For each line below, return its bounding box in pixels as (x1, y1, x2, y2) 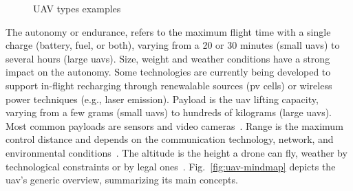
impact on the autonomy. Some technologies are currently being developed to (6, 65, 331, 79)
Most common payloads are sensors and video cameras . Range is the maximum (6, 118, 343, 133)
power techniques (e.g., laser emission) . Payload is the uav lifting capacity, (6, 91, 319, 106)
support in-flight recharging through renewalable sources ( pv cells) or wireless (6, 78, 332, 92)
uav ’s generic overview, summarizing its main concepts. (6, 172, 238, 187)
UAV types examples (33, 1, 121, 15)
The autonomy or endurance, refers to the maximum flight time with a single (6, 24, 331, 38)
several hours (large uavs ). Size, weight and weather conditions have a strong (6, 51, 330, 65)
